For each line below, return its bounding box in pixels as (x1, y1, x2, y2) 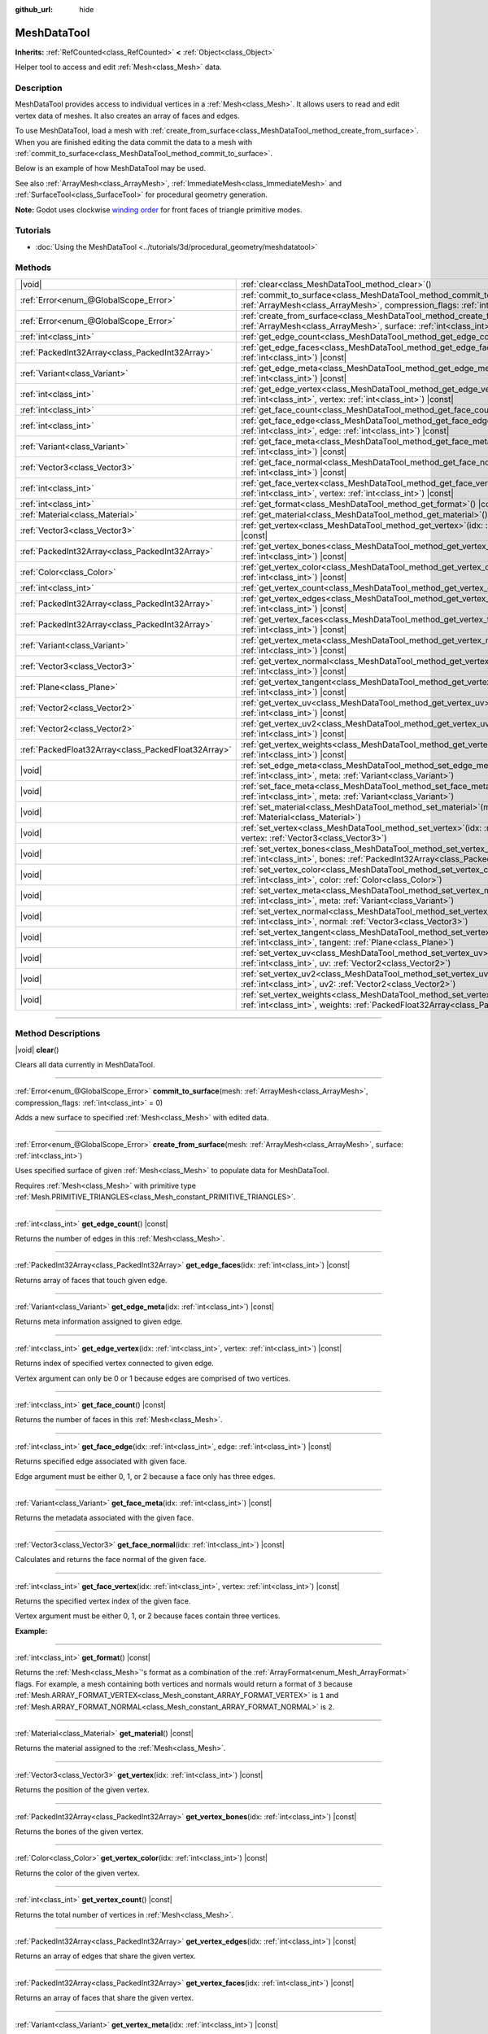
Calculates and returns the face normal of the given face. (15, 1555, 207, 1565)
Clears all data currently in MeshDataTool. (15, 1059, 155, 1069)
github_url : (15, 5, 53, 14)
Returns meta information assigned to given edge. (15, 1316, 183, 1326)
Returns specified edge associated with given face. (15, 1456, 187, 1466)
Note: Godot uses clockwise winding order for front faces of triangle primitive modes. (15, 204, 303, 215)
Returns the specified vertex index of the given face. (15, 1595, 191, 1606)
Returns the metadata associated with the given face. (15, 1513, 194, 1523)
